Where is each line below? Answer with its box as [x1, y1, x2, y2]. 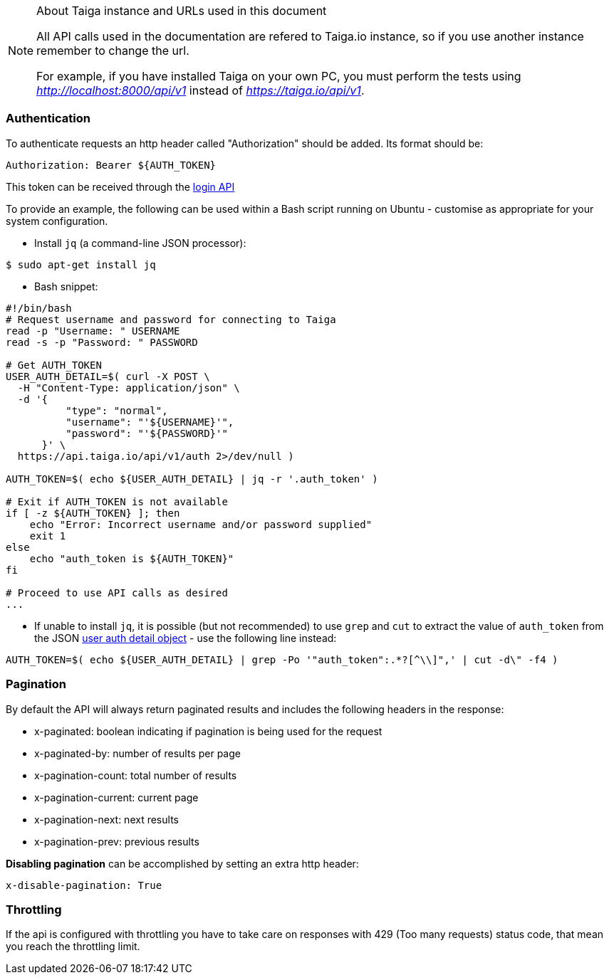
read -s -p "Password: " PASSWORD [6, 336, 198, 348]
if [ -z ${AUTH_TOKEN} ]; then [6, 507, 180, 519]
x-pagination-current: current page [34, 791, 199, 804]
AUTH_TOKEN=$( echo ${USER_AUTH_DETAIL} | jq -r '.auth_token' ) [6, 473, 378, 485]
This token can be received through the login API [6, 180, 235, 193]
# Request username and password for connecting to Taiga [6, 313, 336, 325]
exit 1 [29, 529, 66, 542]
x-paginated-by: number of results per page [34, 747, 241, 759]
